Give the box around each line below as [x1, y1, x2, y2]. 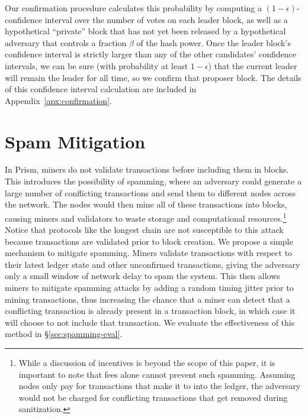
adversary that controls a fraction [5, 36, 127, 48]
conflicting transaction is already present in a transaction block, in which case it [5, 304, 296, 317]
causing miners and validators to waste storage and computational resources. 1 [5, 210, 287, 224]
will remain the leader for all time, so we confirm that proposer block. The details [5, 71, 301, 83]
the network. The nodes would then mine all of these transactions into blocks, [5, 198, 287, 210]
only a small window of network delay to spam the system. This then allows [5, 270, 280, 282]
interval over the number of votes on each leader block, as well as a [44, 13, 288, 25]
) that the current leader [208, 59, 297, 72]
